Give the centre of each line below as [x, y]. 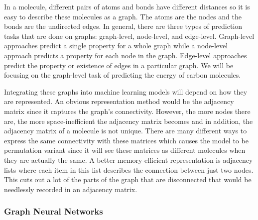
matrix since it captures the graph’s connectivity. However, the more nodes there [127, 111]
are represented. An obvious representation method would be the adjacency [119, 101]
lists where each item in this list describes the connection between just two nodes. [129, 169]
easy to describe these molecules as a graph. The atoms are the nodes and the [123, 16]
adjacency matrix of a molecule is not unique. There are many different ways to [126, 131]
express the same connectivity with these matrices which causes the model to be [126, 140]
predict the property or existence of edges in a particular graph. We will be [119, 65]
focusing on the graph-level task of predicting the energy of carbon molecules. [123, 75]
